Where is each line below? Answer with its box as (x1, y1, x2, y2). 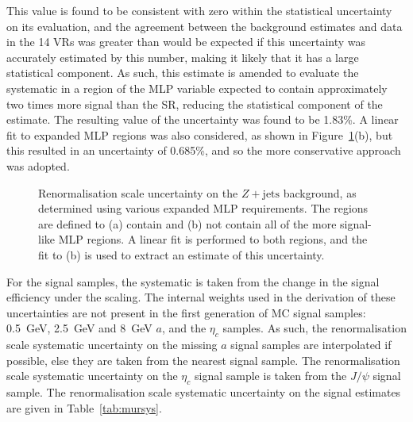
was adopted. (6, 157, 70, 174)
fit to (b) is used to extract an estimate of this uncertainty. (38, 246, 325, 263)
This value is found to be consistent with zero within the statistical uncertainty (6, 2, 392, 18)
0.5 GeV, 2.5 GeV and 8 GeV (6, 320, 152, 336)
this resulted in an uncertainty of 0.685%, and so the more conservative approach (6, 142, 401, 159)
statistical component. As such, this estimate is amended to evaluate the (6, 64, 359, 81)
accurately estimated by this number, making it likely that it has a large (6, 48, 359, 65)
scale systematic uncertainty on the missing (6, 336, 218, 353)
